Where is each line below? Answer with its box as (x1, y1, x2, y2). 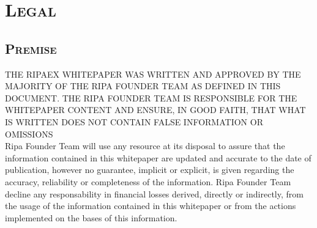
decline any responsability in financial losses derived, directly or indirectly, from (5, 187, 304, 200)
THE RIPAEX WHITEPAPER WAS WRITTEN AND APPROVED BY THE (5, 67, 301, 80)
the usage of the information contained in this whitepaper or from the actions (5, 199, 296, 212)
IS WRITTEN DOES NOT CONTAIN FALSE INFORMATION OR (5, 115, 263, 128)
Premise (5, 39, 57, 57)
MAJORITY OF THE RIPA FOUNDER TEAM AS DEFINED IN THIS (5, 79, 281, 92)
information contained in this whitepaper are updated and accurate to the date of (5, 151, 311, 164)
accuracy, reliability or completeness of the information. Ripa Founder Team (5, 175, 291, 188)
